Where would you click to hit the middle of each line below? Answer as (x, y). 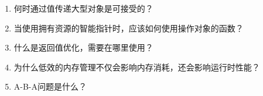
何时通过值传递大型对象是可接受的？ (83, 8)
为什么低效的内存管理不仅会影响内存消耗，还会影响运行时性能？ (137, 67)
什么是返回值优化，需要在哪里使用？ (83, 47)
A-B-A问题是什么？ (50, 86)
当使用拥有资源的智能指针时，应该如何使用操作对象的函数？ (129, 28)
